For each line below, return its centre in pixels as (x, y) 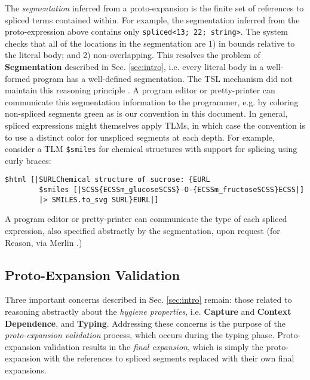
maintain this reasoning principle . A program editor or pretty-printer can (140, 90)
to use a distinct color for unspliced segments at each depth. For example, (140, 137)
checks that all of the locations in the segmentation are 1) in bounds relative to (150, 43)
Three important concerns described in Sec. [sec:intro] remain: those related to (148, 300)
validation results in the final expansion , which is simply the (154, 346)
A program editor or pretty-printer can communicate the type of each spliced (146, 219)
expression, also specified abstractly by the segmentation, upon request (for (142, 230)
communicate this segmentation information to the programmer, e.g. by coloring (152, 101)
